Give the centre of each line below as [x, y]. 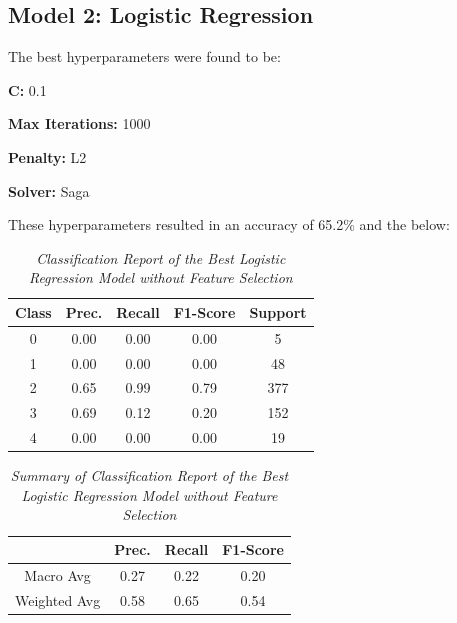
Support [278, 311]
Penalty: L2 [47, 156]
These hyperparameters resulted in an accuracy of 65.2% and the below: [229, 224]
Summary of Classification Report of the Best [149, 475]
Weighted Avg [58, 599]
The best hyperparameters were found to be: [144, 56]
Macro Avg [57, 574]
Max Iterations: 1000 [79, 123]
